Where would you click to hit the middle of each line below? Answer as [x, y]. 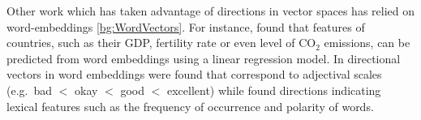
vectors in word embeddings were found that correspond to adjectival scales [194, 74]
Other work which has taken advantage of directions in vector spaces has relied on [210, 11]
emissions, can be [367, 43]
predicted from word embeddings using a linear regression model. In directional [204, 58]
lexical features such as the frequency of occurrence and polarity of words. [190, 106]
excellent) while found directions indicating [274, 90]
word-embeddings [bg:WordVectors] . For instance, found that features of [186, 26]
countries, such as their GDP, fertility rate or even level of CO [161, 43]
